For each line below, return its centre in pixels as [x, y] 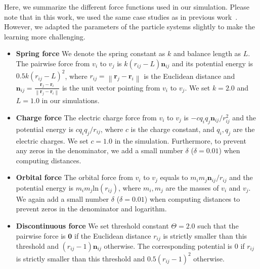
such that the [218, 225]
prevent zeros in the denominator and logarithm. [91, 209]
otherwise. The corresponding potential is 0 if [174, 246]
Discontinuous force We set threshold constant [92, 225]
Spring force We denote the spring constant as [91, 53]
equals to [174, 177]
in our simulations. [71, 100]
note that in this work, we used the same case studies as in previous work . [121, 16]
